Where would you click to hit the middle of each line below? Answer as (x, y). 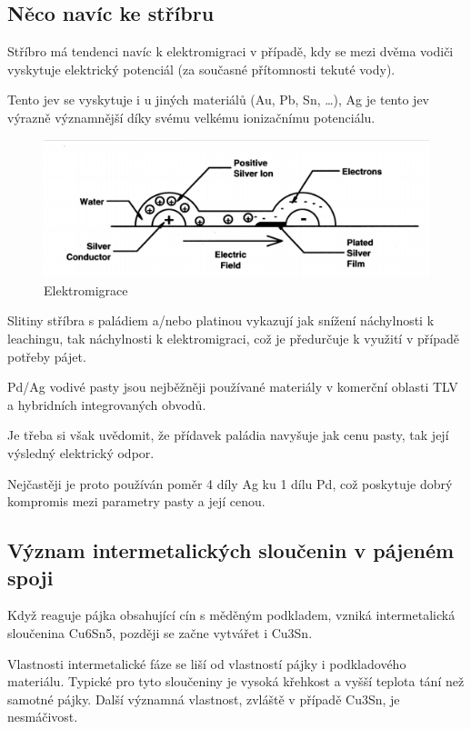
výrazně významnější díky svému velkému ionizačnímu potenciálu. (191, 117)
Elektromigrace (86, 290)
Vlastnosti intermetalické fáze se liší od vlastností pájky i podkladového (207, 663)
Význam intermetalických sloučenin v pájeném (231, 550)
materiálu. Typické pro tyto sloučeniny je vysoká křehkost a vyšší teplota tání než (236, 681)
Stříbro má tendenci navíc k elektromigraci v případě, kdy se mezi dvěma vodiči (230, 51)
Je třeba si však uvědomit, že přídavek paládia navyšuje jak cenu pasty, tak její (228, 435)
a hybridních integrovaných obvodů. (107, 404)
